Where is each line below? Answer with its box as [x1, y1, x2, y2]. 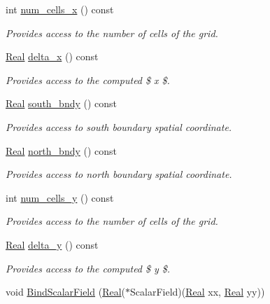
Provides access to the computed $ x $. [6, 72, 170, 87]
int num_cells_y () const [6, 190, 114, 205]
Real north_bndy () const [6, 143, 118, 158]
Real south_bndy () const [6, 96, 118, 111]
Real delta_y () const [6, 237, 99, 251]
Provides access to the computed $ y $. [6, 261, 171, 275]
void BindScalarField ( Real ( [6, 284, 126, 299]
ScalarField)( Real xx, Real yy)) [130, 284, 265, 299]
